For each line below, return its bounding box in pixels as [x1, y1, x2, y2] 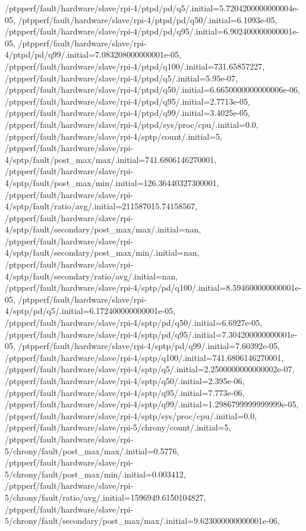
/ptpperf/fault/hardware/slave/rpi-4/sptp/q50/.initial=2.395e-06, [5, 375, 245, 387]
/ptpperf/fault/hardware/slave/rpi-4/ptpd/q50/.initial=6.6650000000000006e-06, [5, 83, 300, 96]
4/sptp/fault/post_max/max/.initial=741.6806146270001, [5, 153, 217, 165]
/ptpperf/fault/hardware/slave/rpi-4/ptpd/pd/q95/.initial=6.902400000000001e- [5, 25, 299, 37]
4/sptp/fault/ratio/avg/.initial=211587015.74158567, [5, 200, 198, 212]
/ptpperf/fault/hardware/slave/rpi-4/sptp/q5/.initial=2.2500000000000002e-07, [5, 363, 295, 375]
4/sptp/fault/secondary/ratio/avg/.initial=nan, [5, 269, 178, 282]
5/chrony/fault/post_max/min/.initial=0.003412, [5, 467, 186, 480]
